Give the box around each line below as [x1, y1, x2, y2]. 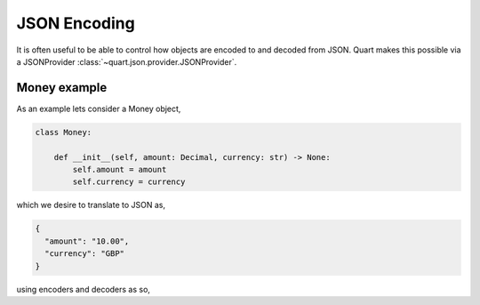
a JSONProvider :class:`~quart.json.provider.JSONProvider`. [16, 56, 237, 67]
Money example [16, 80, 108, 95]
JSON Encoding [16, 13, 135, 33]
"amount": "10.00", [44, 236, 130, 246]
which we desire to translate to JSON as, [16, 200, 166, 211]
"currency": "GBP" [44, 249, 124, 259]
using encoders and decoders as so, [16, 284, 151, 294]
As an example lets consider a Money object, [16, 103, 181, 114]
